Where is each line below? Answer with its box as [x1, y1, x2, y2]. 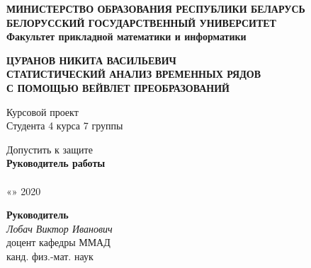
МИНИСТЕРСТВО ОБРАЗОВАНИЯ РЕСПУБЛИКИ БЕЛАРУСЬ [6, 1, 305, 16]
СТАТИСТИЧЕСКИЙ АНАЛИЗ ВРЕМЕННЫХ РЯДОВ [6, 66, 261, 81]
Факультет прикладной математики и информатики [6, 29, 247, 44]
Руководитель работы [6, 156, 106, 170]
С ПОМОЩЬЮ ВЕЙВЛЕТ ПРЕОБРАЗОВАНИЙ [6, 80, 230, 95]
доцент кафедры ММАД [6, 235, 111, 250]
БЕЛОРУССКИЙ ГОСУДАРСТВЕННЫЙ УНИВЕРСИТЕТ [6, 15, 276, 30]
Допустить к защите [6, 141, 93, 156]
